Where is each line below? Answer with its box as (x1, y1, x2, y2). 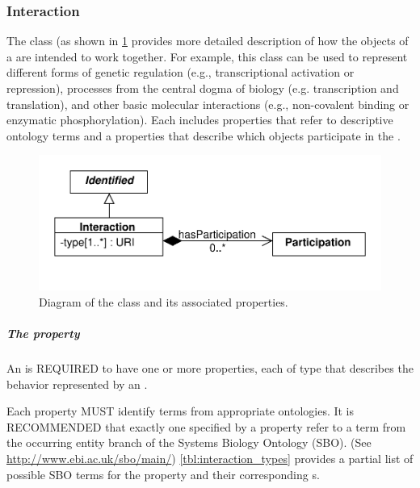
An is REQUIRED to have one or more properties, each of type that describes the (6, 359, 414, 376)
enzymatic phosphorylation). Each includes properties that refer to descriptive (6, 111, 393, 128)
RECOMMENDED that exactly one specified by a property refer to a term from (6, 418, 406, 435)
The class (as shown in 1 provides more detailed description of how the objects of (6, 32, 409, 49)
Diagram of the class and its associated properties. (39, 293, 288, 310)
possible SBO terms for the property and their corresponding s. (6, 465, 320, 482)
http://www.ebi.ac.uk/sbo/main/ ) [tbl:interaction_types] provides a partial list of (6, 449, 414, 466)
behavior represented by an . (6, 375, 148, 392)
